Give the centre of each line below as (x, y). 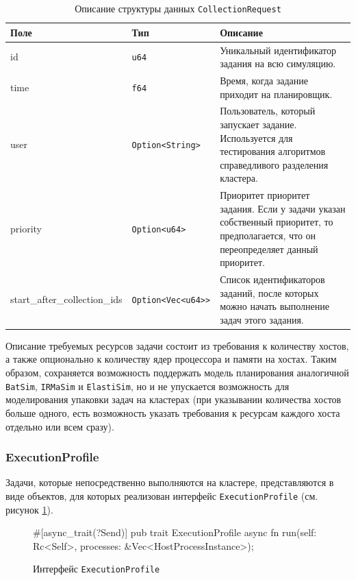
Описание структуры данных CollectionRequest (178, 8)
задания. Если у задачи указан (283, 208)
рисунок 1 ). (29, 509)
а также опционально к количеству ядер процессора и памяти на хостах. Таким (171, 359)
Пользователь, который (268, 111)
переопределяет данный (269, 249)
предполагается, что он (268, 235)
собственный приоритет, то (277, 222)
